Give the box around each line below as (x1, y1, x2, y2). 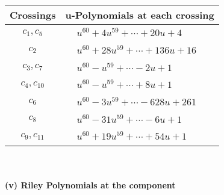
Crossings (10, 8, 56, 22)
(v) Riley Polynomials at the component (5, 178, 176, 191)
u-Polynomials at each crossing (65, 8, 214, 22)
